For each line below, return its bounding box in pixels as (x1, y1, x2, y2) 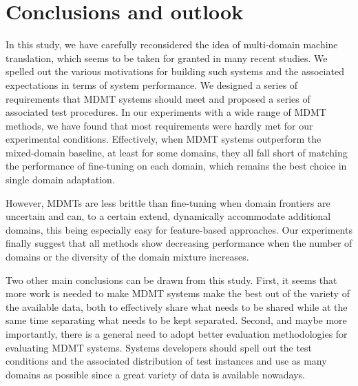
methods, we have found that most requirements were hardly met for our (6, 118, 313, 132)
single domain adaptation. (6, 172, 115, 187)
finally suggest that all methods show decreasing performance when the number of (6, 236, 352, 250)
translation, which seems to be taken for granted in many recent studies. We (6, 50, 328, 65)
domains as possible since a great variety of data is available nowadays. (6, 367, 305, 381)
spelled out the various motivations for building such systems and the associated (6, 64, 344, 79)
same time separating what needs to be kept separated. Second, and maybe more (6, 313, 347, 327)
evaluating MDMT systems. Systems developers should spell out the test (6, 340, 313, 354)
